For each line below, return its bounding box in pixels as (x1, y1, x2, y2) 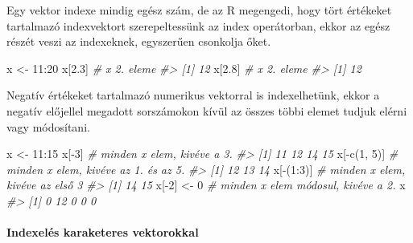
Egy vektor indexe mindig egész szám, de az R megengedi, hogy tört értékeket (6, 2, 392, 18)
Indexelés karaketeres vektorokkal (6, 224, 199, 241)
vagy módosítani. (6, 118, 90, 135)
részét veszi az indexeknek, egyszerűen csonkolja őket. (6, 33, 271, 50)
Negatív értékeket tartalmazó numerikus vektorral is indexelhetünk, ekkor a (6, 87, 380, 103)
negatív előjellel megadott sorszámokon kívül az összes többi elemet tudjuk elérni (6, 102, 407, 119)
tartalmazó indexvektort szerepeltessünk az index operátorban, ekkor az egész (6, 17, 390, 34)
